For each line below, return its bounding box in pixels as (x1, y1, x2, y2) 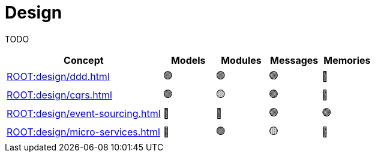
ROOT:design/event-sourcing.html (7, 107, 161, 120)
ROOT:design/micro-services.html (7, 126, 160, 138)
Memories (323, 54, 371, 66)
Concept (64, 54, 104, 66)
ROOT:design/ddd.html (7, 70, 110, 83)
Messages (270, 54, 319, 66)
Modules (221, 54, 262, 66)
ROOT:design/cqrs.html (7, 89, 112, 101)
